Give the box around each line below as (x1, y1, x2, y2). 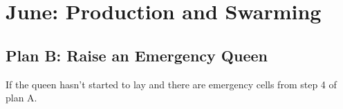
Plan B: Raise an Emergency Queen (6, 44, 268, 66)
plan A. (6, 90, 37, 105)
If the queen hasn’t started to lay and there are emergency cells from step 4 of (6, 77, 337, 91)
